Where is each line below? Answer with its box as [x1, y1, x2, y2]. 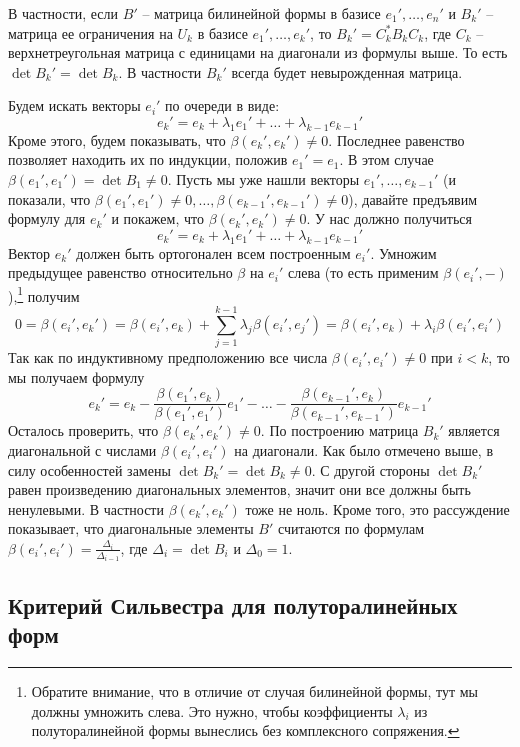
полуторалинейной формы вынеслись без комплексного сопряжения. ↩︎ [31, 720, 460, 741]
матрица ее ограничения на [8, 22, 173, 43]
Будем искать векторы [8, 95, 141, 116]
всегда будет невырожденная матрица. [231, 61, 463, 82]
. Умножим [370, 242, 437, 263]
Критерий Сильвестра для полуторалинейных [8, 589, 458, 620]
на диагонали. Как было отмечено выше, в [234, 439, 494, 460]
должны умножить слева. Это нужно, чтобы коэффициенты [31, 700, 393, 721]
